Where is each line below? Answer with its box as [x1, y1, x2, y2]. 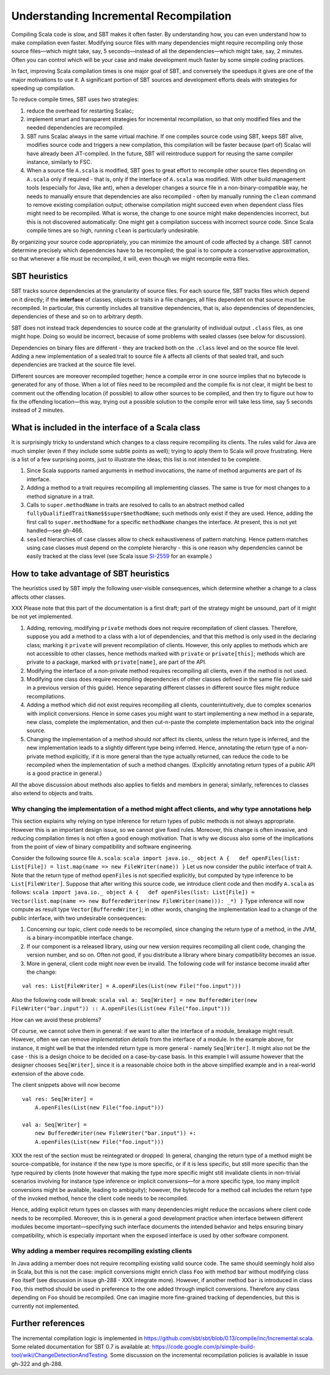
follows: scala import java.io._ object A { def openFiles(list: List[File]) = [11, 889, 255, 896]
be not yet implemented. [11, 613, 73, 620]
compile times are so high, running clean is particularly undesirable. [26, 227, 200, 234]
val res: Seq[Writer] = [22, 1095, 94, 1102]
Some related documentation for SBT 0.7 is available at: [11, 1343, 151, 1350]
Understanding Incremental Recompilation [11, 9, 232, 23]
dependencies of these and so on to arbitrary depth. [11, 313, 143, 321]
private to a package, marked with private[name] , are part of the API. [26, 658, 207, 666]
